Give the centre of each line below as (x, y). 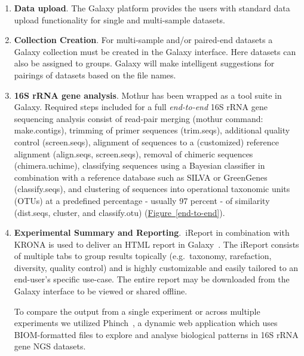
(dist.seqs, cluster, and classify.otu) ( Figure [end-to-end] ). (119, 212)
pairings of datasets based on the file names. (95, 74)
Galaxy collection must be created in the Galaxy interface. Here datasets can (155, 51)
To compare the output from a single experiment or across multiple (137, 311)
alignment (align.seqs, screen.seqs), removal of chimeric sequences (133, 153)
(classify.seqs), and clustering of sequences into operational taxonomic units (152, 189)
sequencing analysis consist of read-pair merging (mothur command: (139, 118)
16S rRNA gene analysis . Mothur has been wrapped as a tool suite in (148, 95)
